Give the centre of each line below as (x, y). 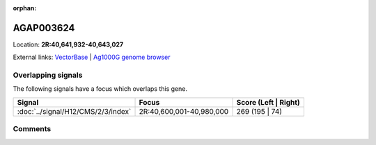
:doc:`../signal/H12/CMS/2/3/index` (74, 111)
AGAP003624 (44, 28)
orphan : (25, 8)
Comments (32, 129)
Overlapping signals (48, 75)
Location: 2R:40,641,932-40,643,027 (68, 44)
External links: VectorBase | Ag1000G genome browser (92, 57)
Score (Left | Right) (268, 102)
